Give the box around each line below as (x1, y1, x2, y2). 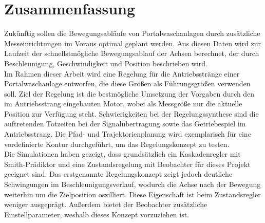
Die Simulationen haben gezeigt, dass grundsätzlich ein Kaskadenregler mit (4, 148, 241, 159)
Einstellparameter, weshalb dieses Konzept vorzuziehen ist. (4, 209, 190, 219)
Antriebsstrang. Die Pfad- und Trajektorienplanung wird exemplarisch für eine (4, 128, 251, 139)
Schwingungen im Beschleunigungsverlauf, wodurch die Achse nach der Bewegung (4, 179, 261, 190)
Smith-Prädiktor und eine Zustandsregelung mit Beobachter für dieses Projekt (4, 158, 251, 169)
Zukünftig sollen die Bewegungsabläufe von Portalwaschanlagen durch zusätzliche (4, 28, 260, 39)
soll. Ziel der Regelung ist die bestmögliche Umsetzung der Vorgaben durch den (4, 88, 255, 99)
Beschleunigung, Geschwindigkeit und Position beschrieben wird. (4, 58, 208, 68)
